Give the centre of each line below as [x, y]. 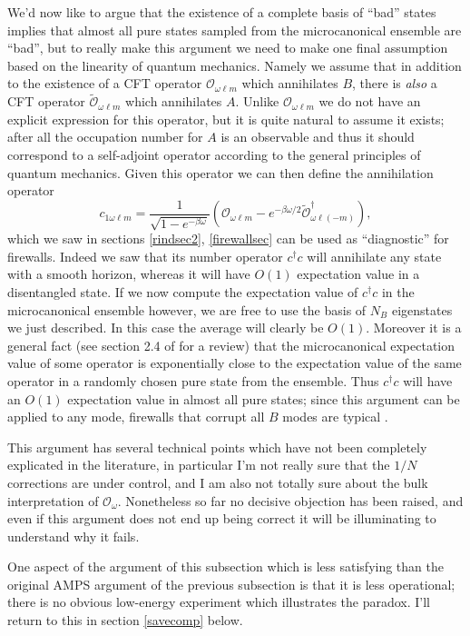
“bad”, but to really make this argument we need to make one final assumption [228, 48]
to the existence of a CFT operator [105, 83]
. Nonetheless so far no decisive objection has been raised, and [290, 500]
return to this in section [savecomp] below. [125, 620]
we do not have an [370, 101]
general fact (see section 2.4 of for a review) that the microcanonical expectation [231, 345]
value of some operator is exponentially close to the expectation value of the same [235, 363]
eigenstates [422, 309]
